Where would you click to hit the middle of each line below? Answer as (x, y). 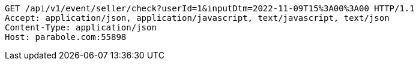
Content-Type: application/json (81, 27)
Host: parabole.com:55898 (66, 37)
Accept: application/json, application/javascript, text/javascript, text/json (197, 18)
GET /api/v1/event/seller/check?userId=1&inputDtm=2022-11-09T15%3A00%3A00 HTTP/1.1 (210, 8)
